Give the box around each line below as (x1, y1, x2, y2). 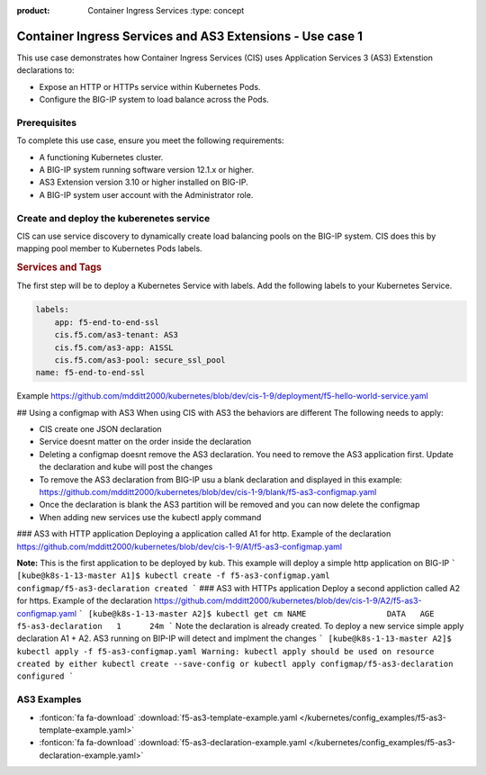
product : (16, 5, 50, 15)
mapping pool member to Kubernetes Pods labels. (16, 243, 202, 254)
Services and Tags (16, 261, 103, 274)
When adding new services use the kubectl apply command (39, 511, 262, 522)
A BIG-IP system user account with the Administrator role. (39, 189, 254, 200)
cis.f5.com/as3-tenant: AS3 (54, 329, 179, 340)
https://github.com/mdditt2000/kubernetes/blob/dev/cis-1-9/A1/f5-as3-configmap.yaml (16, 541, 342, 552)
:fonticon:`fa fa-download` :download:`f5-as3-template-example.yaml (39, 712, 298, 723)
